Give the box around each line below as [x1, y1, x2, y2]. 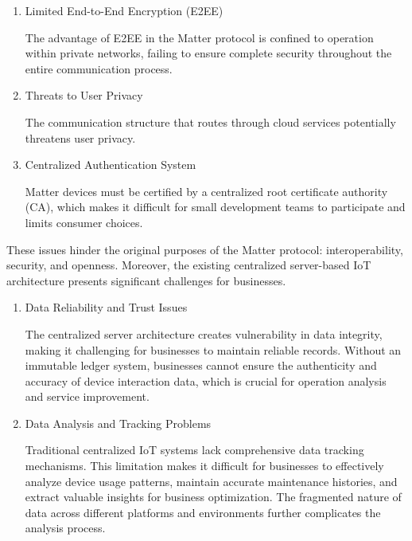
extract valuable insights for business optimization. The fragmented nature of [25, 488, 402, 505]
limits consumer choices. [25, 214, 143, 230]
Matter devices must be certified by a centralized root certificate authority [25, 182, 388, 199]
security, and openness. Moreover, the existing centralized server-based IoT [6, 257, 371, 273]
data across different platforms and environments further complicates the [25, 504, 381, 520]
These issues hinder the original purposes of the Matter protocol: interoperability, [6, 241, 403, 257]
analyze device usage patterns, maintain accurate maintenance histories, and [25, 472, 398, 489]
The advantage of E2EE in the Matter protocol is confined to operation [25, 29, 374, 45]
